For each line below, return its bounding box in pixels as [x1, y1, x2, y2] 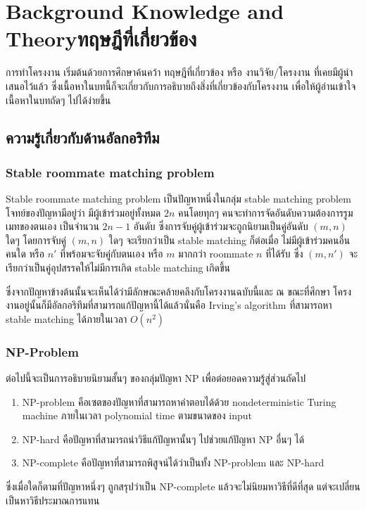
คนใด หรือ [6, 246, 44, 261]
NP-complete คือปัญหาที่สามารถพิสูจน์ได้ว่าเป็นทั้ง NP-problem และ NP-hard [22, 455, 324, 470]
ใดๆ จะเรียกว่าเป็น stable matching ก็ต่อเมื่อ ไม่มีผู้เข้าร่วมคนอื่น [108, 232, 351, 247]
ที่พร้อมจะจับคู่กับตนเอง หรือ [60, 246, 163, 261]
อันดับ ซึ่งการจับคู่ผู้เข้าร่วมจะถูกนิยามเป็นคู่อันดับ [133, 219, 308, 234]
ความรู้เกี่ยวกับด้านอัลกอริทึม [6, 127, 160, 148]
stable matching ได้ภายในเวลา [6, 311, 127, 326]
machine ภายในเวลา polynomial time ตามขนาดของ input [22, 408, 253, 423]
